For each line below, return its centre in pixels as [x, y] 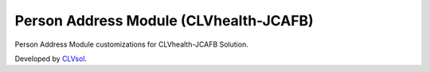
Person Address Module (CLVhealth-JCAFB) [164, 21]
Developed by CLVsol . [51, 59]
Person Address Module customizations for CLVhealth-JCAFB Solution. [131, 44]
